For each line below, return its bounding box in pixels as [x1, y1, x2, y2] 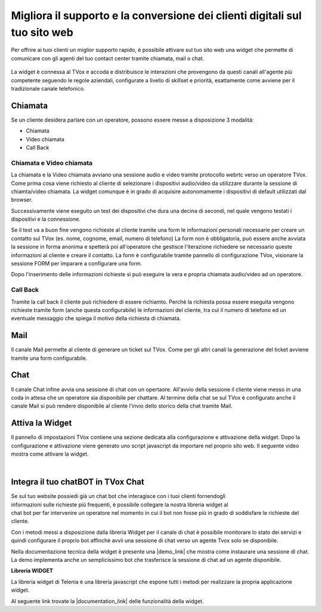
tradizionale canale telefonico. [11, 85, 85, 92]
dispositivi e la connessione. [11, 215, 80, 223]
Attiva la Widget [11, 418, 72, 428]
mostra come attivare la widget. [11, 450, 89, 458]
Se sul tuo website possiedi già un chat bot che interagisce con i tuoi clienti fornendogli [11, 493, 226, 500]
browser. [11, 196, 33, 203]
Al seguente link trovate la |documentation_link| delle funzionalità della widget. [11, 597, 204, 605]
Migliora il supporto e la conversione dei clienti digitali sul [11, 9, 302, 22]
